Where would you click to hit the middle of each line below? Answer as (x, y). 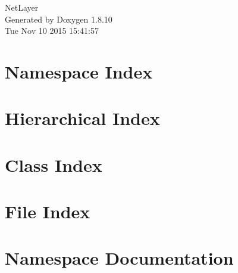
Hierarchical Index (82, 118)
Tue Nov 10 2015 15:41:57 (52, 31)
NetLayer (22, 7)
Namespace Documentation (119, 258)
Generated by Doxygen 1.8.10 (59, 19)
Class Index (54, 164)
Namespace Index (79, 71)
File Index (48, 211)
